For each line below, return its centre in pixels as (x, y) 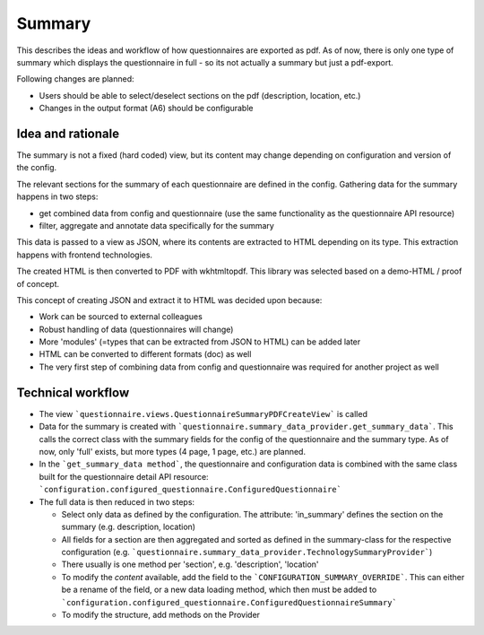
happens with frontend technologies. (84, 255)
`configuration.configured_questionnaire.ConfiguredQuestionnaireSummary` (229, 602)
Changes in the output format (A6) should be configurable (146, 109)
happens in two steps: (57, 196)
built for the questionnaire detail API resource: (124, 476)
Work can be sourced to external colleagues (121, 317)
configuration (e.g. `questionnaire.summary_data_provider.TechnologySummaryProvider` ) (247, 552)
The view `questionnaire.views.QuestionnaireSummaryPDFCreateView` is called (203, 413)
